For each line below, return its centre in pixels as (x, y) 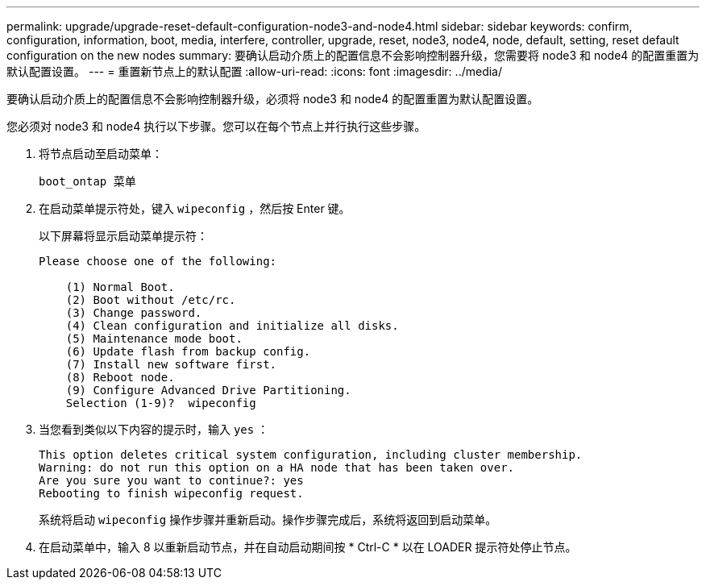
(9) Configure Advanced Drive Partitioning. (208, 390)
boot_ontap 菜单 (87, 181)
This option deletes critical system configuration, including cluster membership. (311, 455)
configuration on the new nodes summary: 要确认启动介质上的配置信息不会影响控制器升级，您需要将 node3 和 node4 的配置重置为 (353, 55)
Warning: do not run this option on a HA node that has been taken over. (277, 468)
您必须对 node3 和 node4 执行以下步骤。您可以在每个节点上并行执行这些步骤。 (216, 126)
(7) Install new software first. (171, 364)
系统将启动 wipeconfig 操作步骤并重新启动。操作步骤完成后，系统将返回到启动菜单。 (268, 520)
